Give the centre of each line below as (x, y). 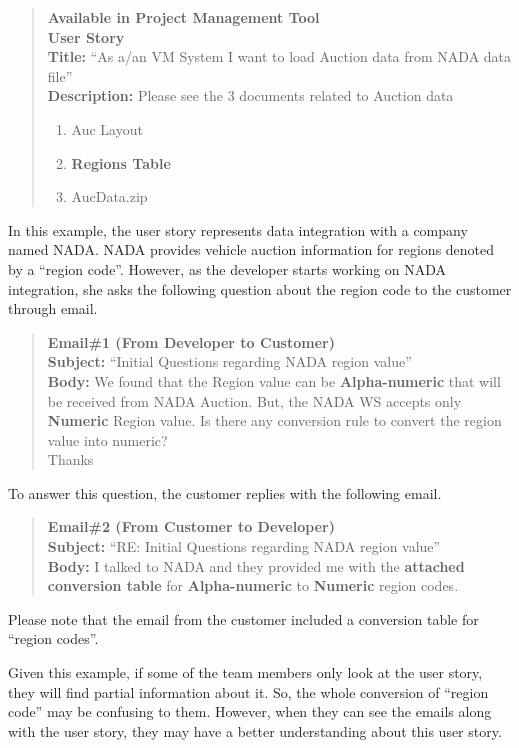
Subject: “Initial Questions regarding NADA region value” (229, 361)
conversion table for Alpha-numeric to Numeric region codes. (253, 585)
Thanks (70, 459)
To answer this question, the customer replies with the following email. (225, 492)
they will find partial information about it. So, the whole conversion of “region (248, 691)
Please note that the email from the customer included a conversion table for (243, 618)
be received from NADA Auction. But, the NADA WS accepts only (254, 400)
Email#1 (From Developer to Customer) (191, 341)
